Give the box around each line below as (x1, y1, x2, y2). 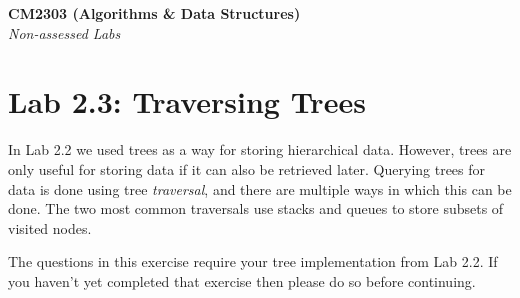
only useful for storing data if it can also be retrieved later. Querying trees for (8, 158, 486, 179)
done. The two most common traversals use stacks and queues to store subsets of (8, 198, 504, 219)
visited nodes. (8, 217, 92, 238)
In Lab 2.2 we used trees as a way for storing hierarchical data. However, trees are (8, 139, 512, 160)
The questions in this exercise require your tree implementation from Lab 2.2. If (8, 251, 498, 272)
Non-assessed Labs (8, 22, 121, 43)
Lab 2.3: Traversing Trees (8, 81, 366, 122)
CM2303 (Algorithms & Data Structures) (8, 3, 301, 23)
